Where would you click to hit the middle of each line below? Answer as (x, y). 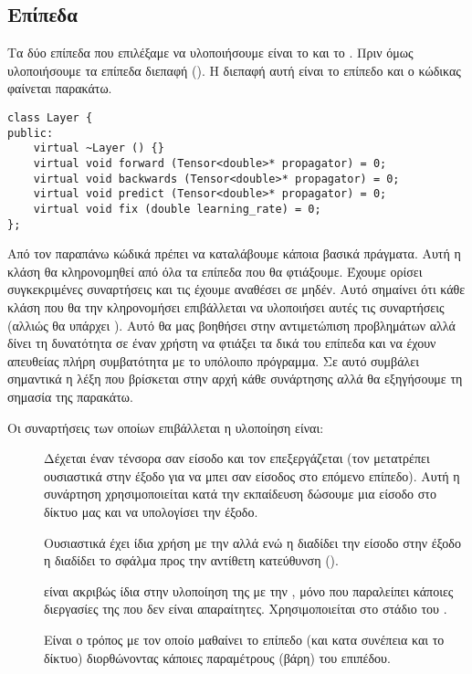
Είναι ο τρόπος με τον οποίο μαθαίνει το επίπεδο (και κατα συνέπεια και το (244, 639)
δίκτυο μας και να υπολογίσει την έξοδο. (151, 511)
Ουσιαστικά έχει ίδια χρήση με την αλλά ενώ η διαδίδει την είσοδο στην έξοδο (252, 542)
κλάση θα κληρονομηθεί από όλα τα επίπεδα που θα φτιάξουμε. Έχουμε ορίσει (215, 271)
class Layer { (50, 117)
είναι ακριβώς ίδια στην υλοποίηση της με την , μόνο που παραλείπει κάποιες (249, 590)
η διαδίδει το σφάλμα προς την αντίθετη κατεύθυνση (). (191, 560)
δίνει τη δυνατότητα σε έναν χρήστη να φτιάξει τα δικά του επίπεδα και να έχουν (222, 343)
